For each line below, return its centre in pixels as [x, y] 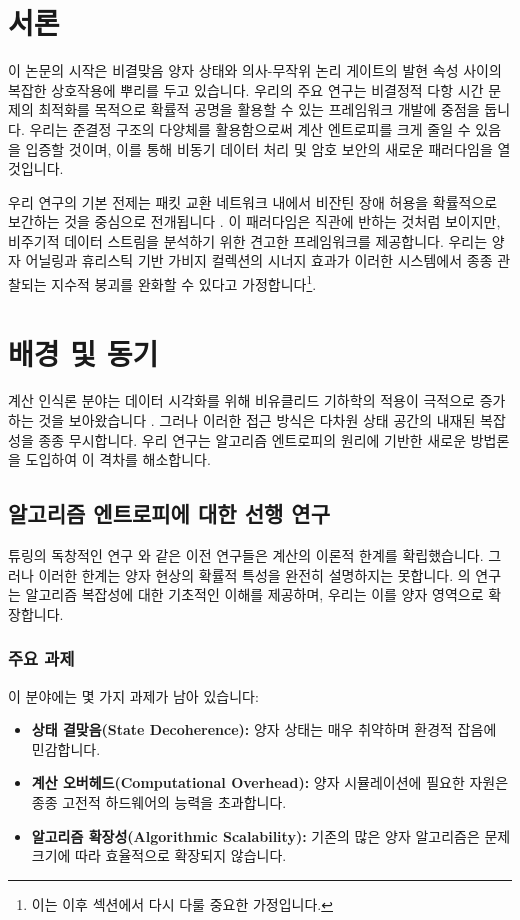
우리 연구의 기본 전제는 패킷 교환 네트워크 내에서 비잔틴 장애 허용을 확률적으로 [253, 201]
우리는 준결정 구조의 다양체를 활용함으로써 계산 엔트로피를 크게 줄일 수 [250, 128]
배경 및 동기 [83, 352]
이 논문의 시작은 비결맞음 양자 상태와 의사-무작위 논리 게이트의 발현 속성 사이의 [255, 70]
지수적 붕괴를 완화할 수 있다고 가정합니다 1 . [184, 282]
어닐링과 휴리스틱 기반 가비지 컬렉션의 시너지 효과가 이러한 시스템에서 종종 [259, 260]
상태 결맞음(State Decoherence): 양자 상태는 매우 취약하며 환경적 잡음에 [264, 729]
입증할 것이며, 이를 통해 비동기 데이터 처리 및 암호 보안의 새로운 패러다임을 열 [268, 148]
